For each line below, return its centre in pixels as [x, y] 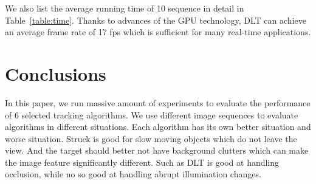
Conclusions [56, 73]
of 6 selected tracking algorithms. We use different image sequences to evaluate [152, 114]
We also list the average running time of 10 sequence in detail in [125, 8]
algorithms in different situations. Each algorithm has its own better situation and [158, 127]
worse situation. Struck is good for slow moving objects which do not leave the [151, 138]
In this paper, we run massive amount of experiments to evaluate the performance [158, 102]
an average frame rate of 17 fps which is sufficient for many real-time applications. [158, 32]
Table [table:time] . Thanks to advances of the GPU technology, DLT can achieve [156, 20]
